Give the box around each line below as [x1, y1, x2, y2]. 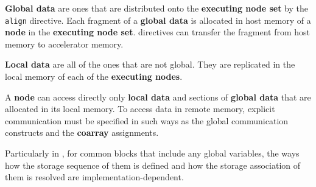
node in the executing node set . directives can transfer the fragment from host [5, 26, 310, 38]
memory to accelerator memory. [5, 37, 124, 50]
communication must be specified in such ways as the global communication [5, 114, 289, 127]
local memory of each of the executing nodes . [5, 70, 183, 83]
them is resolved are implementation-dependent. [5, 171, 184, 183]
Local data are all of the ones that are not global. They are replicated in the [5, 58, 295, 71]
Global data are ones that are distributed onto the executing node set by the [5, 2, 308, 14]
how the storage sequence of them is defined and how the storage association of [5, 158, 301, 171]
